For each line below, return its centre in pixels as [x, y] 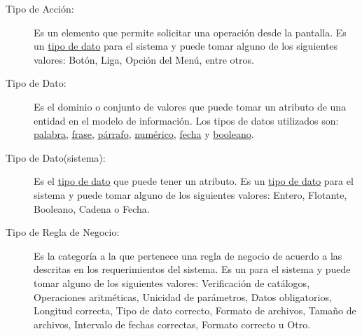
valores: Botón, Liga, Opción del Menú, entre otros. [144, 59]
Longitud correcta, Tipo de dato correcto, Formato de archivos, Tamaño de [195, 310]
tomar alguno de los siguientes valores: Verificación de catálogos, [172, 282]
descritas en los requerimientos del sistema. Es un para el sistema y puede [192, 269]
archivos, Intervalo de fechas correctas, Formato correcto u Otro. [172, 324]
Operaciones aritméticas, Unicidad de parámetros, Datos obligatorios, [183, 296]
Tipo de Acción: [40, 8]
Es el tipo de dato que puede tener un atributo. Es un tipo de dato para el [194, 181]
